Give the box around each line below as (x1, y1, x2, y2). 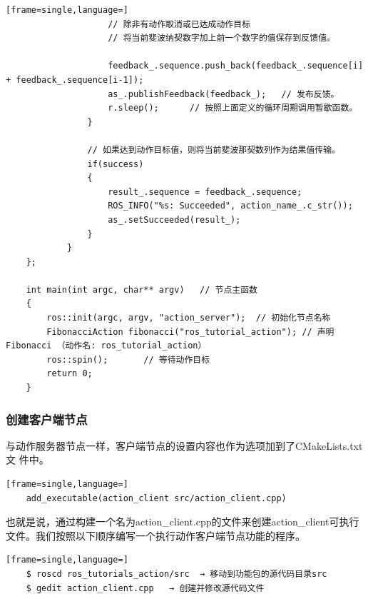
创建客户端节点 (6, 410, 88, 428)
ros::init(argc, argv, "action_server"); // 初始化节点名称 (46, 313, 331, 323)
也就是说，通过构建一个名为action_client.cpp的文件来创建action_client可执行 (6, 514, 359, 529)
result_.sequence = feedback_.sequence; (108, 186, 302, 197)
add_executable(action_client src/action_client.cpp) (26, 493, 287, 503)
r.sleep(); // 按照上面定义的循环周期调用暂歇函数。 (108, 103, 358, 114)
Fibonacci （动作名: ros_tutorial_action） (6, 341, 207, 351)
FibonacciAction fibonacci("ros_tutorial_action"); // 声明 (46, 326, 334, 337)
